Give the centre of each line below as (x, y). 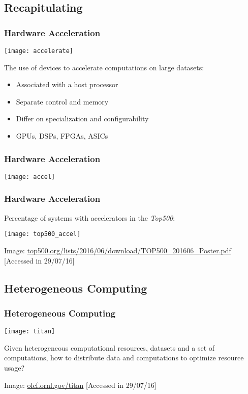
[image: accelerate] (39, 51)
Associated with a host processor (67, 84)
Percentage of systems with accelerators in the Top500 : (90, 217)
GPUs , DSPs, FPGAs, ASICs (62, 136)
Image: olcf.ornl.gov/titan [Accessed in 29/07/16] (80, 385)
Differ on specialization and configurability (82, 119)
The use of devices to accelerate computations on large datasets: (104, 67)
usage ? (14, 367)
